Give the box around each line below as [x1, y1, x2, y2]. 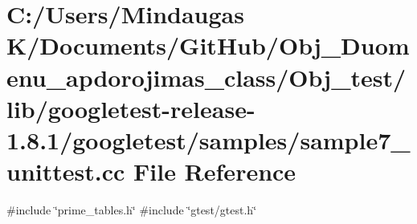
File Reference [133, 155, 296, 188]
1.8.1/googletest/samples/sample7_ [6, 123, 411, 156]
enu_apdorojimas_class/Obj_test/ [6, 60, 407, 93]
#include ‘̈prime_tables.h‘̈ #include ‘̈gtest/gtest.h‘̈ [6, 202, 257, 218]
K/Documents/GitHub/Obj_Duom [6, 29, 410, 62]
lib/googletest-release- [6, 92, 256, 124]
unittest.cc [6, 155, 125, 188]
